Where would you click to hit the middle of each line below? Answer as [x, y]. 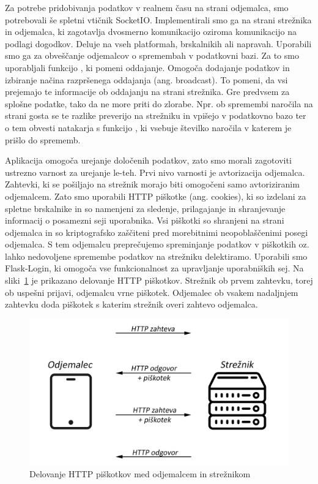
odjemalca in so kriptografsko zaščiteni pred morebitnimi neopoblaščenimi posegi [157, 232]
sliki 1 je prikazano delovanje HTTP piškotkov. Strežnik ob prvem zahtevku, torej [159, 280]
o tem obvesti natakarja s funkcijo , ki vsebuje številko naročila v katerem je [148, 127]
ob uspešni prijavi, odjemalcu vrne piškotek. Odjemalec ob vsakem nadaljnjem [152, 292]
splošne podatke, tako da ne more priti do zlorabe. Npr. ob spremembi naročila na [159, 103]
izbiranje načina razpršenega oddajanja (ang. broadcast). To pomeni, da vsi [146, 79]
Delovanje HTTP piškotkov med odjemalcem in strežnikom [140, 473]
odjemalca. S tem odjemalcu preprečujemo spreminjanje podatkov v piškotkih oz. [157, 244]
